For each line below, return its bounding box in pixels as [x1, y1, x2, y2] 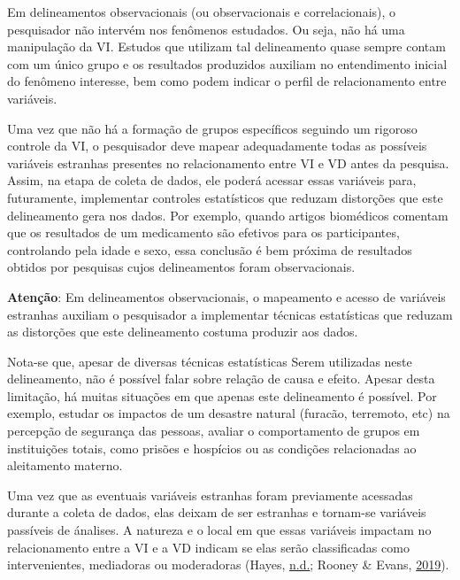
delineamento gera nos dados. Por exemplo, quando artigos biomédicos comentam [7, 205, 448, 224]
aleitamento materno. [7, 456, 123, 475]
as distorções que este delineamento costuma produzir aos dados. [7, 322, 358, 341]
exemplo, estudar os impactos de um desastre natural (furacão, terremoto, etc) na [7, 404, 450, 422]
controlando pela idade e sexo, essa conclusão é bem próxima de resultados [7, 240, 412, 259]
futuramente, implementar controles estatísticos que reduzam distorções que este [7, 188, 443, 206]
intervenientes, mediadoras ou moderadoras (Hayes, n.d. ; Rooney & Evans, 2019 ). [7, 555, 449, 574]
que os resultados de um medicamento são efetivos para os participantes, [7, 223, 400, 242]
